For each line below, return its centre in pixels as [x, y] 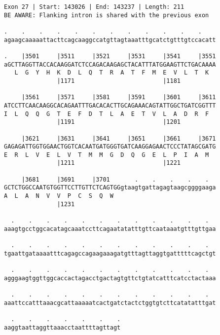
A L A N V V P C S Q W [59, 196]
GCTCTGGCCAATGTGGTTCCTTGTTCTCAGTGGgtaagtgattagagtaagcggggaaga [110, 188]
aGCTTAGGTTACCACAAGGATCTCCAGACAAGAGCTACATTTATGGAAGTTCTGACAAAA [110, 64]
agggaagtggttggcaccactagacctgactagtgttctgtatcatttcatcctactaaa [110, 278]
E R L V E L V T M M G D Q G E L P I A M [107, 155]
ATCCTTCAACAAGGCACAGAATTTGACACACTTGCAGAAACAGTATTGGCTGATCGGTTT [110, 105]
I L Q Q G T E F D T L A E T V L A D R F [107, 114]
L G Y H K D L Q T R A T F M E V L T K [112, 73]
